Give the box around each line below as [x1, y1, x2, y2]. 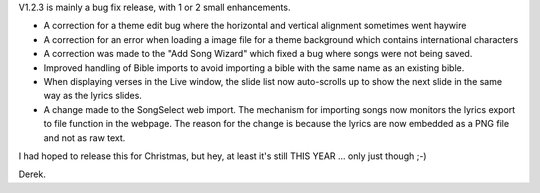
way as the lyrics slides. [43, 90, 142, 102]
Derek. [18, 168, 47, 180]
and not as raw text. [43, 131, 126, 144]
